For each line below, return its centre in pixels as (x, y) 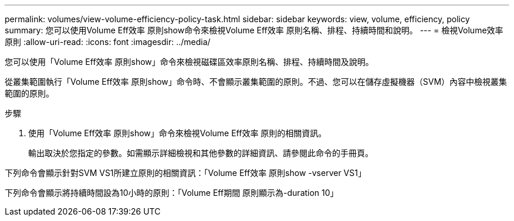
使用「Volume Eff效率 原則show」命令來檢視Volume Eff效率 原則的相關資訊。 (177, 133)
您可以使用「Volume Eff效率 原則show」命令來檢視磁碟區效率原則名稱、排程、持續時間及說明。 (189, 62)
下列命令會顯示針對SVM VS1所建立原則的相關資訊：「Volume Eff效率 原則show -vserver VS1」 (185, 173)
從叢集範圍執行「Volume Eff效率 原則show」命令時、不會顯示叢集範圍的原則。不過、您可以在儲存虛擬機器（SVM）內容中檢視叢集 (256, 82)
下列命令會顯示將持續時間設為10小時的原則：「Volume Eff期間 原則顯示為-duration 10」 (172, 193)
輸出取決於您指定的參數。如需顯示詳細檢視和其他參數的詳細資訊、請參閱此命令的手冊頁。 (201, 153)
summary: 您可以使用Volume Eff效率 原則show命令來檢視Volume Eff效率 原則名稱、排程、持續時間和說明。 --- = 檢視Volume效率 (254, 30)
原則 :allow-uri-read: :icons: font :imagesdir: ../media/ (108, 42)
